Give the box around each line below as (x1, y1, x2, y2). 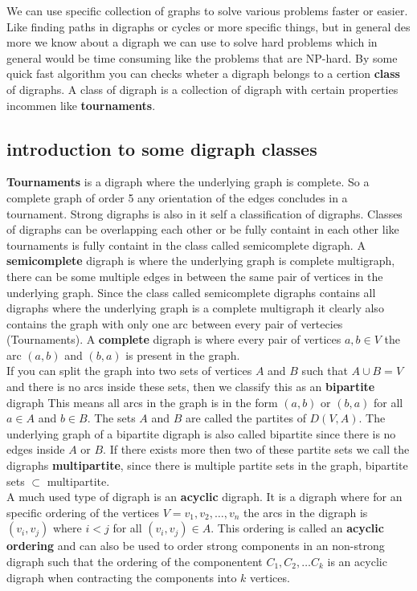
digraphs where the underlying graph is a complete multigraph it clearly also (6, 300, 384, 316)
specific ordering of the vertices (6, 503, 160, 520)
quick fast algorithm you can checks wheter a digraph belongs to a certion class (6, 65, 400, 82)
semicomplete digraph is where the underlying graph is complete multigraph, (6, 252, 395, 269)
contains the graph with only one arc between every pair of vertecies (6, 315, 343, 332)
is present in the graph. (125, 346, 240, 363)
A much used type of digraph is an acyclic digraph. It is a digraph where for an (6, 488, 403, 505)
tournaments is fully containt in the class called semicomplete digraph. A (6, 236, 366, 253)
